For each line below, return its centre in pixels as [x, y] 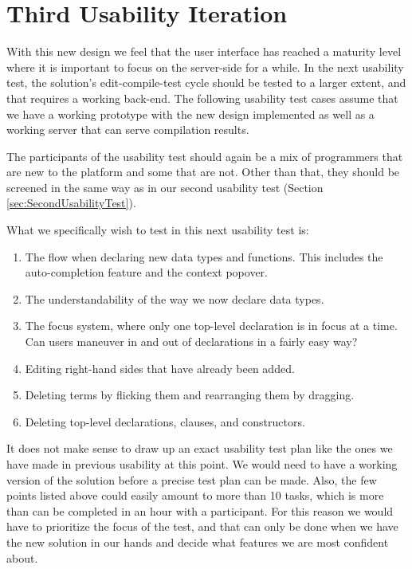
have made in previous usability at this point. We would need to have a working [202, 464]
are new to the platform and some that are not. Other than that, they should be [203, 172]
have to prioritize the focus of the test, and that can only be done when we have [202, 526]
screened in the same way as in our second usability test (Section [165, 187]
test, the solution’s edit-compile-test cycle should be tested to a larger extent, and [206, 82]
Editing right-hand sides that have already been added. [160, 368]
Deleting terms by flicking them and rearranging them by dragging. [190, 395]
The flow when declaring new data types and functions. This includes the [204, 256]
